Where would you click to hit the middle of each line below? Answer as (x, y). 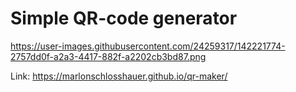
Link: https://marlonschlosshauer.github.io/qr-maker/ (119, 76)
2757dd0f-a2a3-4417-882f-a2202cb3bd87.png (108, 56)
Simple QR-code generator (124, 18)
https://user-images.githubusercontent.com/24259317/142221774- (148, 46)
